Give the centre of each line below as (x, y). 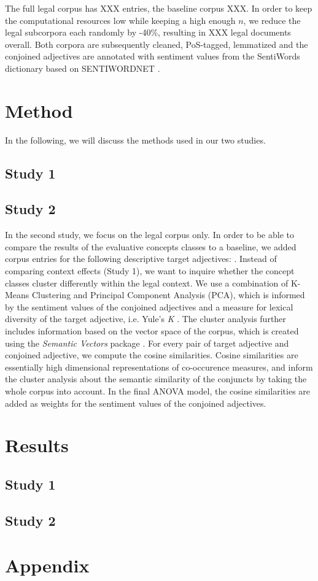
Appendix (47, 565)
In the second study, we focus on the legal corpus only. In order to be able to (149, 235)
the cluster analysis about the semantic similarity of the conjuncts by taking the (156, 379)
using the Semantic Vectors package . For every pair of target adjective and (147, 343)
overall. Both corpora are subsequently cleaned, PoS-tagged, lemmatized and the (157, 44)
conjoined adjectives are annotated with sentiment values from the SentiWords (153, 56)
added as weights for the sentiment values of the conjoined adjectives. (136, 403)
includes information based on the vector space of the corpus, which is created (152, 331)
